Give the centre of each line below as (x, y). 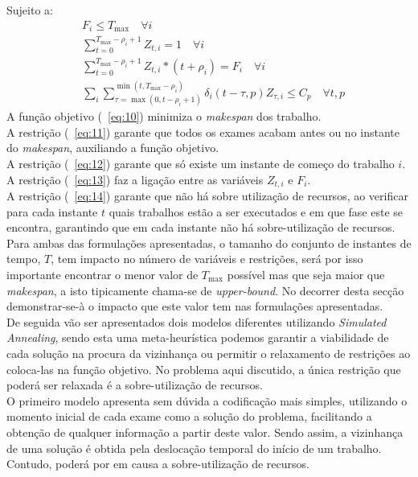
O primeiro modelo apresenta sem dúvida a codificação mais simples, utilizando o (207, 400)
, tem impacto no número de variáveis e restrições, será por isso (207, 259)
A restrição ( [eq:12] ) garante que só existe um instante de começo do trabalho (201, 163)
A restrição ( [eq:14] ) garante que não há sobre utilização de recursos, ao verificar (207, 196)
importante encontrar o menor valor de (102, 274)
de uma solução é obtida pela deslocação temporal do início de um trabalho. (194, 448)
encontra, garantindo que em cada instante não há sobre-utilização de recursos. (201, 227)
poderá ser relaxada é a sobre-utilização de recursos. (135, 385)
